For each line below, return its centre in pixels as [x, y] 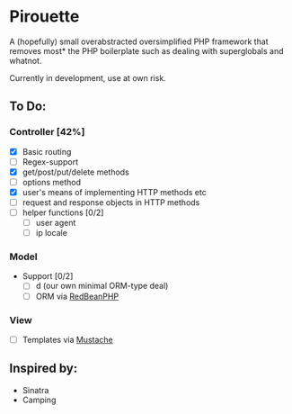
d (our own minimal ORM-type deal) [102, 286]
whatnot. [26, 60]
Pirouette [44, 17]
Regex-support [50, 162]
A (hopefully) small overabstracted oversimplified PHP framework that [139, 41]
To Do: [28, 107]
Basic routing [47, 151]
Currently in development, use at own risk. [88, 77]
